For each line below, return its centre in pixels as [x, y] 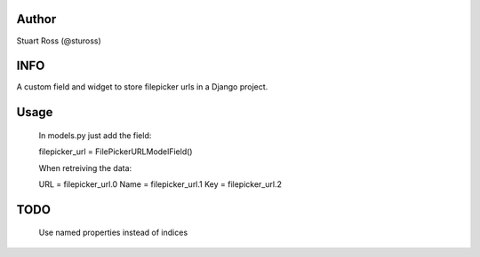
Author [36, 19]
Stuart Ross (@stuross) [59, 41]
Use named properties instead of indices [113, 233]
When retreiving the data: [85, 167]
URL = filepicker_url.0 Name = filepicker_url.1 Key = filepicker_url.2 [160, 184]
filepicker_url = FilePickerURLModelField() [116, 152]
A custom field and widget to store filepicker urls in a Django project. [142, 87]
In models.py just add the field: [95, 135]
